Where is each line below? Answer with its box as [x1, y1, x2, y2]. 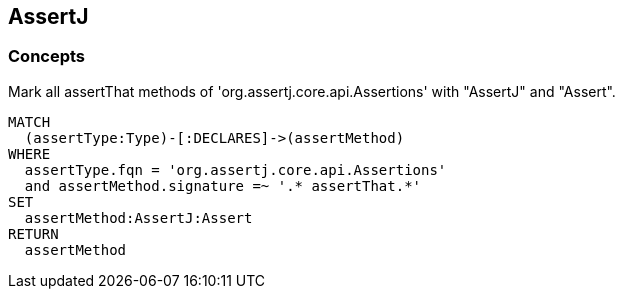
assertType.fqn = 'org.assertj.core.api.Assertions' [24, 161, 447, 178]
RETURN [8, 225, 59, 242]
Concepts [8, 46, 86, 67]
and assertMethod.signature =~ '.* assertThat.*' [24, 177, 422, 194]
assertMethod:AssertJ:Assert [24, 209, 253, 226]
